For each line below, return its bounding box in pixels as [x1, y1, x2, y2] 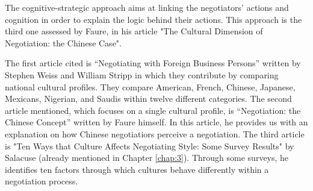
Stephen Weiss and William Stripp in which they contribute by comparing [5, 68, 279, 81]
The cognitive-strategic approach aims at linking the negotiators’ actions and [5, 1, 289, 13]
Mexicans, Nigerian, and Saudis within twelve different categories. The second [5, 92, 292, 105]
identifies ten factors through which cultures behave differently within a [5, 163, 269, 175]
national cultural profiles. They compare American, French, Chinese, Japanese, [5, 80, 296, 93]
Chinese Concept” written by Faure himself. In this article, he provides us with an [5, 116, 308, 128]
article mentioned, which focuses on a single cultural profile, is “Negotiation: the [5, 104, 301, 116]
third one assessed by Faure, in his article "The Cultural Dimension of [5, 25, 263, 37]
